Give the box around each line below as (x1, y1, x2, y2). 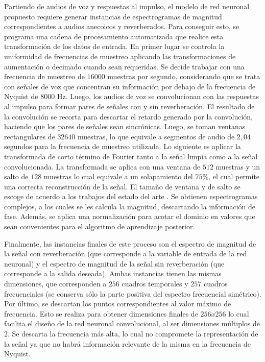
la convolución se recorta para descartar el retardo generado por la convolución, (4, 111, 253, 122)
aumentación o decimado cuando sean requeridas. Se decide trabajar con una (4, 61, 245, 71)
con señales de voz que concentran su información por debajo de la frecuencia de (4, 81, 256, 91)
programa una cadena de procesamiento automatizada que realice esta (4, 31, 224, 41)
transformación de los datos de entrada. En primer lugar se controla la (4, 41, 225, 52)
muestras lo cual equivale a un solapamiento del (43, 171, 193, 182)
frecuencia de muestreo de (4, 71, 85, 82)
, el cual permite (208, 171, 260, 182)
